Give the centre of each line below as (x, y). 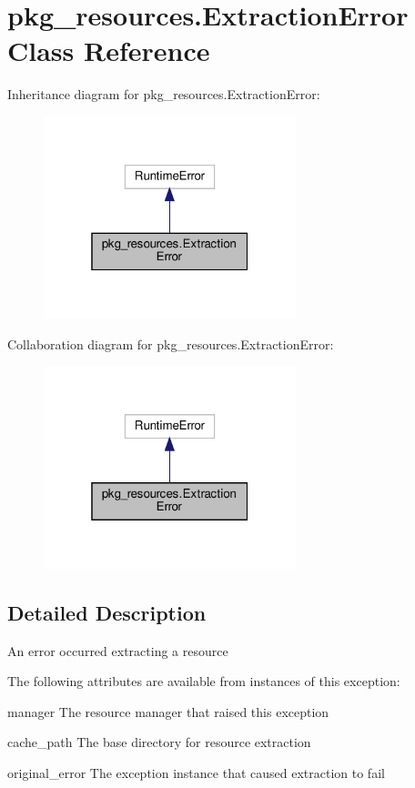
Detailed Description (107, 612)
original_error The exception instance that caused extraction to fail (196, 772)
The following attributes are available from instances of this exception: (204, 681)
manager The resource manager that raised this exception (168, 711)
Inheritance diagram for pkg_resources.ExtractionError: (164, 94)
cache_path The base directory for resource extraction (159, 742)
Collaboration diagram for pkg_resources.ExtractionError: (171, 343)
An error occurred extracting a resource (118, 650)
